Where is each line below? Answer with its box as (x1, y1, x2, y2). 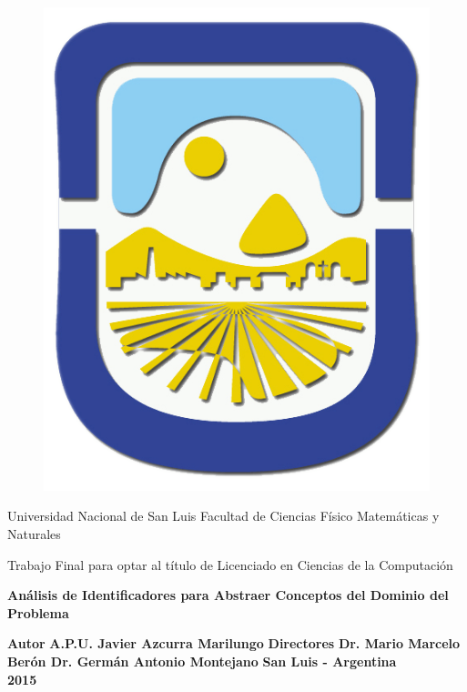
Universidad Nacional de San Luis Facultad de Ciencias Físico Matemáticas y (7, 506, 440, 525)
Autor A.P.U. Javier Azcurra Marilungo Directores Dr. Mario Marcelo (7, 634, 461, 653)
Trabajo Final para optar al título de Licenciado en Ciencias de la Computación (7, 555, 453, 574)
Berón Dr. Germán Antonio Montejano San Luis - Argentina (7, 652, 397, 671)
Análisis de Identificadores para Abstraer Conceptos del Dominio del (7, 585, 449, 605)
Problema (7, 603, 69, 622)
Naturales (7, 524, 61, 544)
